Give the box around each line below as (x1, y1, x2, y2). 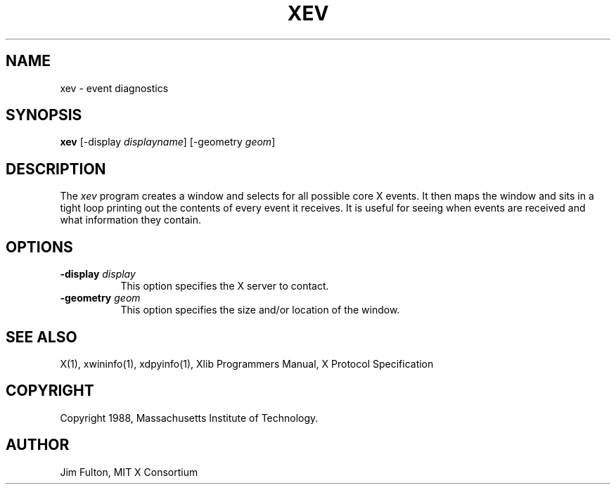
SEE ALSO (6, 328, 77, 346)
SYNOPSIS (6, 106, 82, 124)
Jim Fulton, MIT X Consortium (60, 465, 198, 478)
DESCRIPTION (6, 160, 106, 178)
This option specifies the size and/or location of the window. (120, 304, 400, 316)
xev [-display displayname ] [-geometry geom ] (60, 136, 276, 148)
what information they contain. (60, 214, 201, 226)
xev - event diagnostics (60, 82, 169, 94)
